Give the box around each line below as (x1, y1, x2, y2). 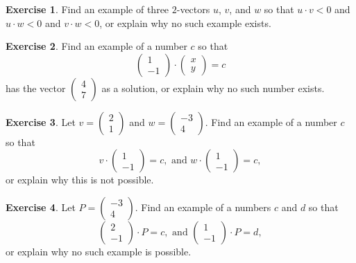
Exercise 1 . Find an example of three (6, 2, 169, 16)
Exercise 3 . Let (6, 114, 76, 129)
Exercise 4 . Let (6, 199, 76, 214)
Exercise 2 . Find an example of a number (6, 39, 187, 53)
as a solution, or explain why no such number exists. (101, 80, 325, 95)
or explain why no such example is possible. (6, 244, 192, 258)
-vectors (176, 2, 210, 16)
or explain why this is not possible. (6, 172, 154, 187)
